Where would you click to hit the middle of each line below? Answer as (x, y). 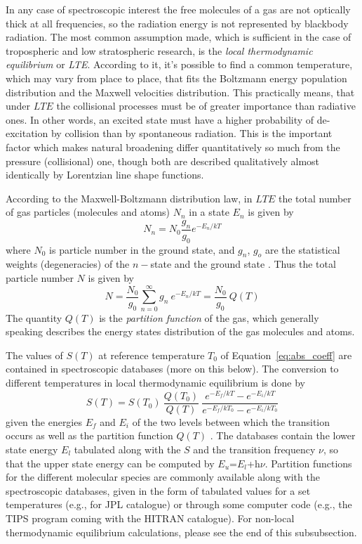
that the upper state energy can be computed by (110, 463)
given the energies (44, 421)
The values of (34, 355)
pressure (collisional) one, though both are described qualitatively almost (163, 161)
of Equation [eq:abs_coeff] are (286, 355)
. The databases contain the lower (283, 435)
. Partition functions (308, 463)
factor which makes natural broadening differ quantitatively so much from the (173, 147)
